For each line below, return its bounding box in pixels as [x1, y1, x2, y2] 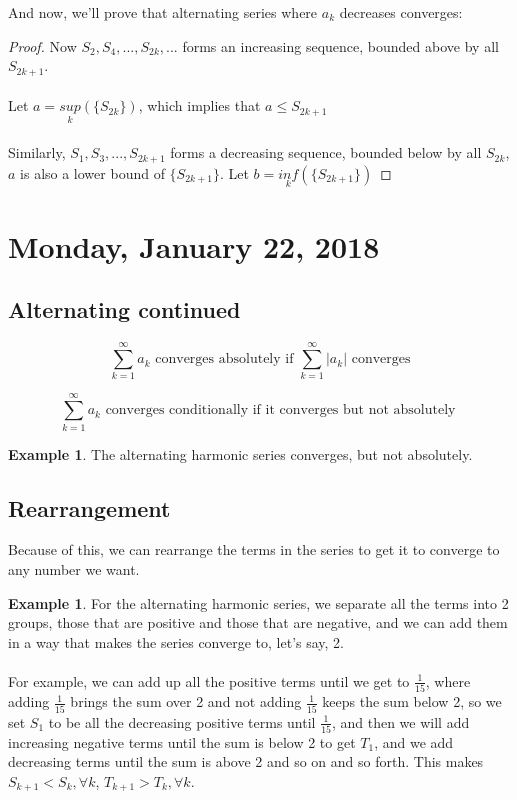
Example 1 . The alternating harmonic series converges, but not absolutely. [8, 443, 473, 464]
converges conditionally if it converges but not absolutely [105, 403, 456, 418]
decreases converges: [339, 2, 463, 22]
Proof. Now [8, 35, 77, 56]
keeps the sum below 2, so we [322, 691, 502, 712]
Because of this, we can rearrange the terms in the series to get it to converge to [8, 539, 500, 560]
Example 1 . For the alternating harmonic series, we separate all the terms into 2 [8, 592, 509, 613]
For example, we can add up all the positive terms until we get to [8, 670, 410, 691]
